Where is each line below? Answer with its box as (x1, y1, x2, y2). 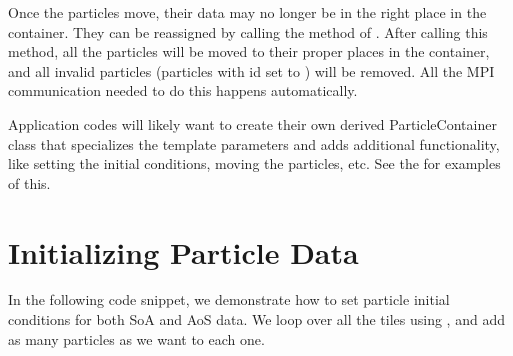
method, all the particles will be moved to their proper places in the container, (8, 41, 490, 62)
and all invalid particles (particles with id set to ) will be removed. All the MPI (8, 60, 495, 81)
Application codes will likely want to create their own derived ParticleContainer (8, 113, 497, 134)
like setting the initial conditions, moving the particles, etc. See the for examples (8, 153, 501, 174)
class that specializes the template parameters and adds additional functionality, (8, 133, 500, 154)
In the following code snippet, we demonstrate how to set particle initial (8, 289, 450, 310)
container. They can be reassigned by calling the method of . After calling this (8, 21, 488, 42)
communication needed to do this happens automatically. (8, 80, 358, 101)
